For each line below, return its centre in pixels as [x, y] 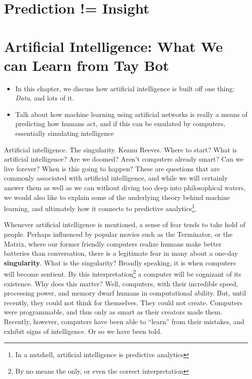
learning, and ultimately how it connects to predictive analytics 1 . [100, 207]
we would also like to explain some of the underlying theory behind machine [117, 197]
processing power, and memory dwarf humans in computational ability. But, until [125, 293]
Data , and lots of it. [45, 98]
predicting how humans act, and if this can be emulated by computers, [120, 124]
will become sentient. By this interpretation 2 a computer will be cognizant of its [123, 273]
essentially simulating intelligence [65, 133]
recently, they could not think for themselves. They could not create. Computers [123, 302]
